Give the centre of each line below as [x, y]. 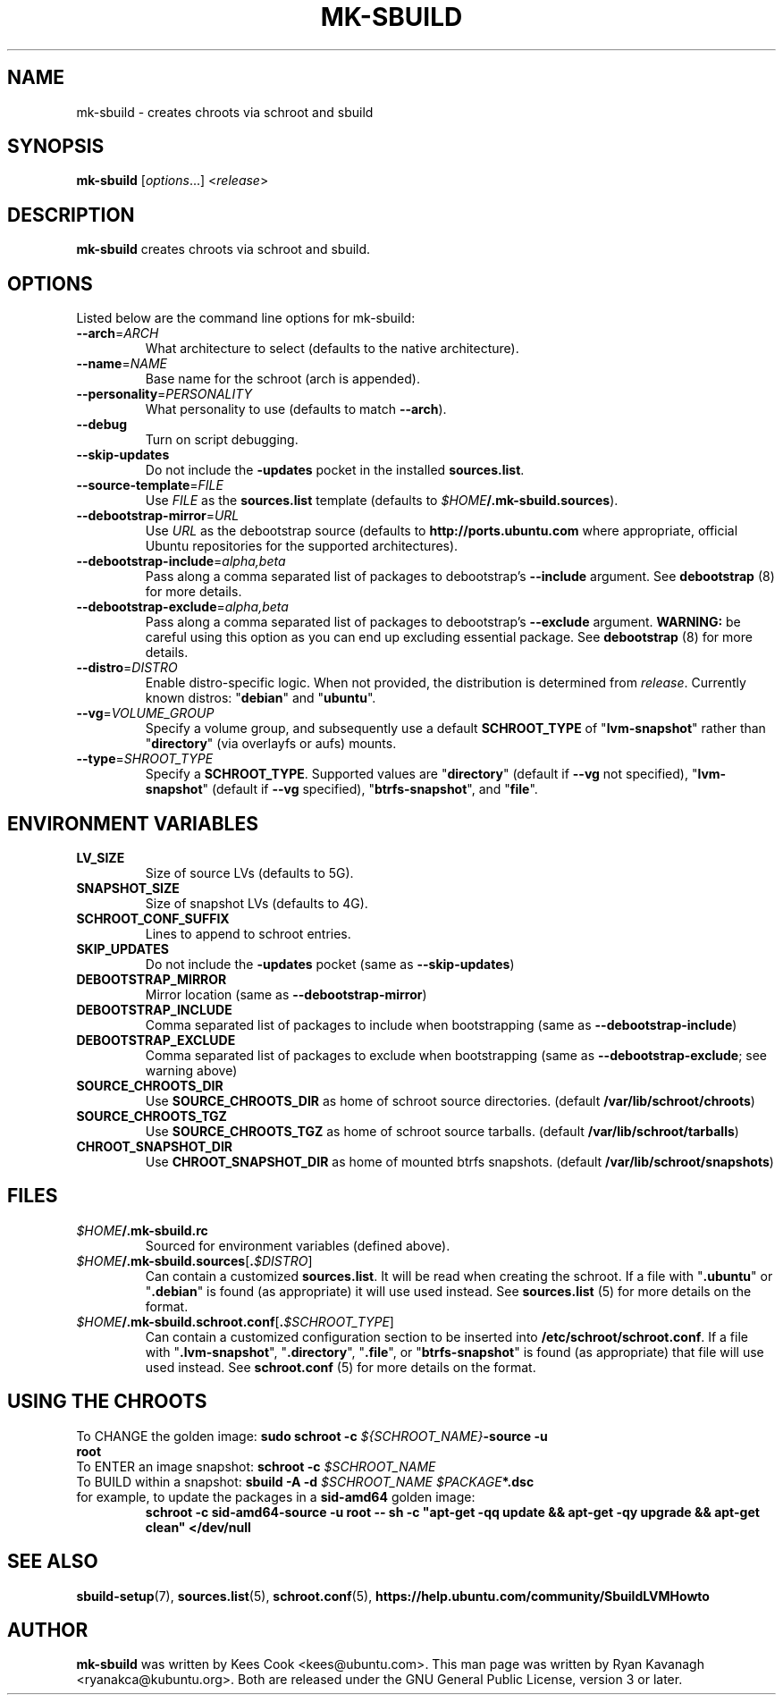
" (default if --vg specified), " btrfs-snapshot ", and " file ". [370, 789]
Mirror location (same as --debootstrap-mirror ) [286, 994]
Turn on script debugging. [222, 440]
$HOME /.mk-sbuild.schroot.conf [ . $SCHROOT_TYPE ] [235, 1321]
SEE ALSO [53, 1562]
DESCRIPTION [71, 215]
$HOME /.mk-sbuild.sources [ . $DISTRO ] [194, 1260]
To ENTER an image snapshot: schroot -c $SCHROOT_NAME [256, 1466]
